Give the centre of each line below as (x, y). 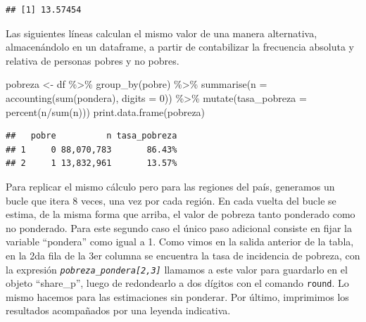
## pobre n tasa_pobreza (91, 136)
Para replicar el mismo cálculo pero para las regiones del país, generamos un (170, 186)
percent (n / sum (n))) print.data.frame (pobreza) (106, 111)
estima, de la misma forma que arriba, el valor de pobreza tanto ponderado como (181, 214)
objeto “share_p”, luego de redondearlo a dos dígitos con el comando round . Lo (177, 283)
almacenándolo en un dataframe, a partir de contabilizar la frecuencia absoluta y (180, 47)
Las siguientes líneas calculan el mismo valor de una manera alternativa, (162, 33)
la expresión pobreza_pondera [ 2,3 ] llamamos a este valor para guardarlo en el (177, 269)
